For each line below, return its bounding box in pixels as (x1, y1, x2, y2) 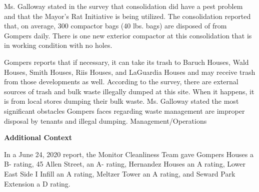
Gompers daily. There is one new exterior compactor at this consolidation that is (4, 30, 252, 40)
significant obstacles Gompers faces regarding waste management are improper (4, 105, 245, 116)
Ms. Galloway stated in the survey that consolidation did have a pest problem (4, 1, 243, 11)
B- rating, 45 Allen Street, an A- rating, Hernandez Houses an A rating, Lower (4, 159, 245, 169)
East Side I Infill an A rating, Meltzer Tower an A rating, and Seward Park (4, 168, 235, 179)
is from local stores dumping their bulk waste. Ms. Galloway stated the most (4, 96, 239, 106)
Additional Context (4, 132, 72, 143)
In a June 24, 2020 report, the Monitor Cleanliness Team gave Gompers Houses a (4, 149, 253, 159)
